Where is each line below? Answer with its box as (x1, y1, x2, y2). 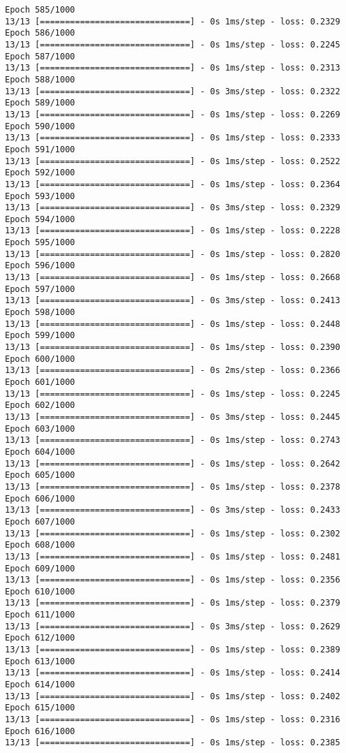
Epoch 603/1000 (5, 423, 75, 434)
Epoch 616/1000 (5, 726, 75, 736)
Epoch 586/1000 (5, 28, 75, 38)
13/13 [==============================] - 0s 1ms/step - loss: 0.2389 (5, 645, 340, 655)
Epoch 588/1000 (5, 74, 75, 85)
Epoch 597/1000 (5, 284, 75, 294)
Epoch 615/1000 (5, 703, 75, 713)
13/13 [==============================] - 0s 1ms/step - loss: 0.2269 (5, 109, 340, 119)
